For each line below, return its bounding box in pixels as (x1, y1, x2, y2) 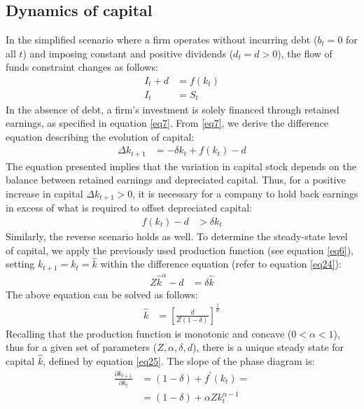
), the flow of (277, 46, 332, 60)
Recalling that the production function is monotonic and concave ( (6, 326, 292, 340)
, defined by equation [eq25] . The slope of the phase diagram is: (43, 354, 315, 368)
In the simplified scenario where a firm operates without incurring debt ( (6, 32, 318, 47)
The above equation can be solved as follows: (6, 286, 198, 301)
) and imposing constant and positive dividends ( (22, 46, 234, 60)
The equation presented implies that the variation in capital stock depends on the (6, 158, 356, 173)
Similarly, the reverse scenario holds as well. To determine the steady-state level (6, 229, 348, 244)
